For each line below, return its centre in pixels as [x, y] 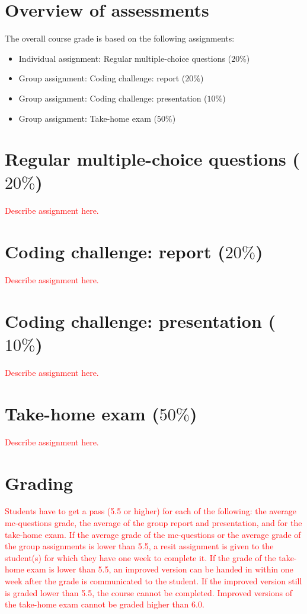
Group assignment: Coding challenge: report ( [102, 78]
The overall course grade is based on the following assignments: [120, 38]
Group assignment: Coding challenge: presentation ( [113, 98]
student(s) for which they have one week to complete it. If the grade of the [140, 557]
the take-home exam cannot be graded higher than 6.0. [105, 604]
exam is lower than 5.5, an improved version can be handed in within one [160, 569]
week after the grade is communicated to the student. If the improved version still [153, 581]
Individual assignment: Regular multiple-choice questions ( [125, 58]
